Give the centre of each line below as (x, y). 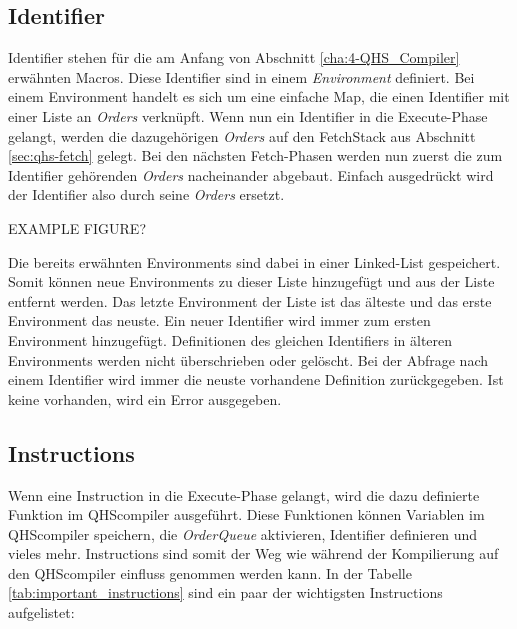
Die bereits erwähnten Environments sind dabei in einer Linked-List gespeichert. (254, 261)
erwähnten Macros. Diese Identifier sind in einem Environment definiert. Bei (241, 76)
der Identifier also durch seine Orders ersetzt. (146, 194)
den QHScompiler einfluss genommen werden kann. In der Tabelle (210, 572)
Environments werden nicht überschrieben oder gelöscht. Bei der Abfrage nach (248, 359)
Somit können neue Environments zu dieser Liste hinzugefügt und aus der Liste (251, 281)
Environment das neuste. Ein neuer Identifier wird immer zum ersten (219, 320)
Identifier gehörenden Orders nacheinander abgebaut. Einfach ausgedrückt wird (251, 174)
